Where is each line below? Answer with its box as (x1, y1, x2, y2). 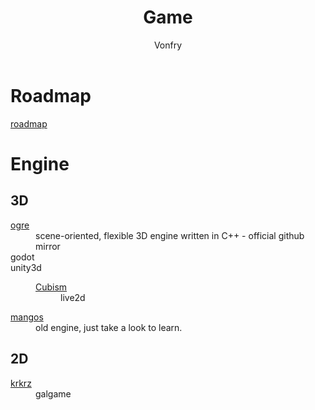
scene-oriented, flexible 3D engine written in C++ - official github (35, 229, 305, 241)
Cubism (35, 281, 68, 293)
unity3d (10, 261, 42, 273)
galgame (35, 387, 72, 400)
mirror (35, 240, 61, 252)
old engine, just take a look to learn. (35, 321, 183, 333)
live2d (60, 291, 86, 303)
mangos (10, 311, 44, 323)
